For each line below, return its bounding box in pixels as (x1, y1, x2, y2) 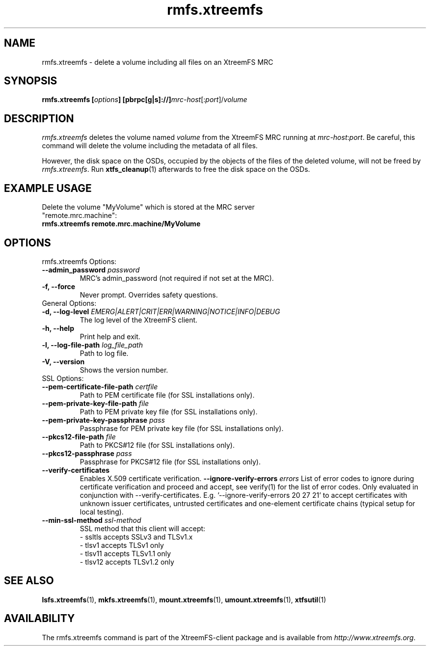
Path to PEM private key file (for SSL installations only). (80, 407, 258, 416)
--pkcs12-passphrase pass (42, 449, 132, 458)
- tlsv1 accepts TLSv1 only (80, 541, 164, 549)
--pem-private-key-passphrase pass (42, 415, 165, 424)
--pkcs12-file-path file (42, 432, 116, 441)
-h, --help (42, 324, 74, 332)
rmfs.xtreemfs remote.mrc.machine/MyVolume (42, 219, 201, 228)
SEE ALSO (4, 574, 54, 587)
